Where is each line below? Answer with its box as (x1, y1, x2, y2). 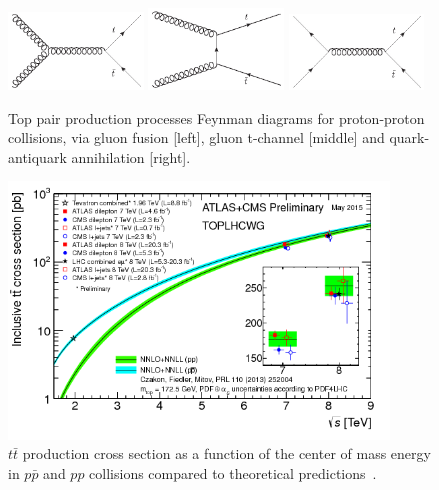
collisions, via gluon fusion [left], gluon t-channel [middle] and (8, 127, 385, 148)
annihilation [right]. (71, 146, 191, 167)
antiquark (8, 146, 67, 167)
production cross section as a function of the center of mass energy (22, 443, 431, 464)
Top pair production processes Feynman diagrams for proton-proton (8, 107, 425, 128)
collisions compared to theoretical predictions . (89, 462, 377, 483)
